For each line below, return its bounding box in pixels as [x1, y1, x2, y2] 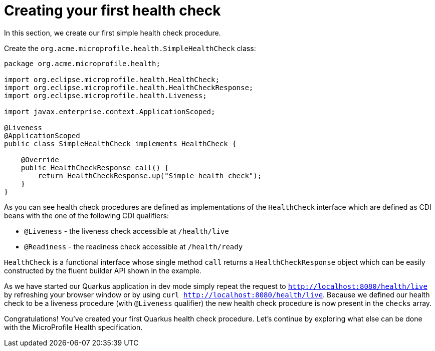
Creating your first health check [4, 2, 221, 19]
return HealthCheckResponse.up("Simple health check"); [38, 171, 262, 180]
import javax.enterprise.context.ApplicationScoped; [4, 107, 215, 116]
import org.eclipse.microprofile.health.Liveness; [4, 91, 207, 100]
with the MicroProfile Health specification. [4, 322, 143, 331]
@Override [21, 155, 59, 164]
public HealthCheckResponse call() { [21, 163, 169, 172]
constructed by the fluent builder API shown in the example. [4, 266, 201, 275]
